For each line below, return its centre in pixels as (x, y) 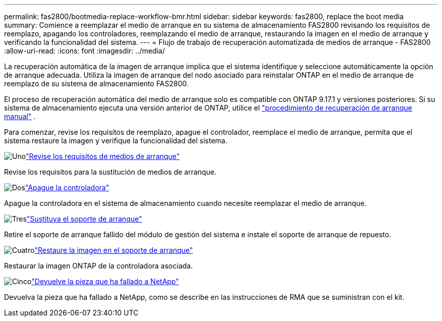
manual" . (20, 116)
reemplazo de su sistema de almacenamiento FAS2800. (96, 84)
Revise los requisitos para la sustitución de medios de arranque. (110, 172)
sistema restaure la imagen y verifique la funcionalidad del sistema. (116, 141)
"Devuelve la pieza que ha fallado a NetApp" (105, 281)
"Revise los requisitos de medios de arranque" (103, 156)
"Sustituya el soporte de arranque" (84, 219)
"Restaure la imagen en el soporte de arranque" (114, 250)
